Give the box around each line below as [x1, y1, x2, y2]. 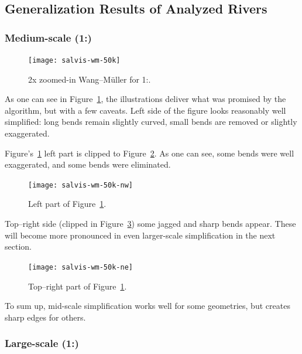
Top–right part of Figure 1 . [28, 280, 127, 292]
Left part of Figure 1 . [28, 198, 107, 210]
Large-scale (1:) [5, 336, 79, 350]
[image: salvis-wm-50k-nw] [28, 181, 133, 189]
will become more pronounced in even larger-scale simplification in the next [5, 229, 276, 241]
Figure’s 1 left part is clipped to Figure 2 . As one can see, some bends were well [5, 147, 294, 159]
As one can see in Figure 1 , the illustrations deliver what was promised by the [5, 93, 286, 105]
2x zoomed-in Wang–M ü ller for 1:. [28, 73, 151, 85]
